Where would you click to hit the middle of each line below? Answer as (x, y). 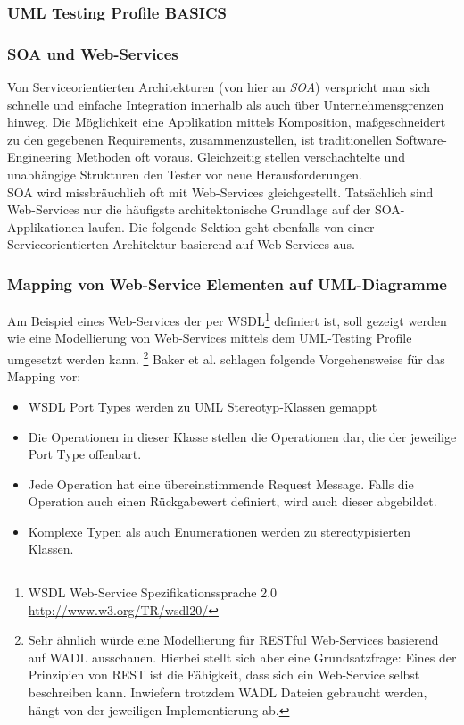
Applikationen (46, 226)
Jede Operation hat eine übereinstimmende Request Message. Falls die (221, 483)
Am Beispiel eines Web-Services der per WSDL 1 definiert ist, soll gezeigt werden (227, 319)
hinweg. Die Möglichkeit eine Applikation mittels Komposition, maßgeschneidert (227, 122)
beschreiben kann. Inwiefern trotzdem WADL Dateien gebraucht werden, (228, 692)
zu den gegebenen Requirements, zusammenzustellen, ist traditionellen (200, 139)
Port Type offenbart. (85, 454)
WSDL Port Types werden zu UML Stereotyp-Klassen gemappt (203, 406)
